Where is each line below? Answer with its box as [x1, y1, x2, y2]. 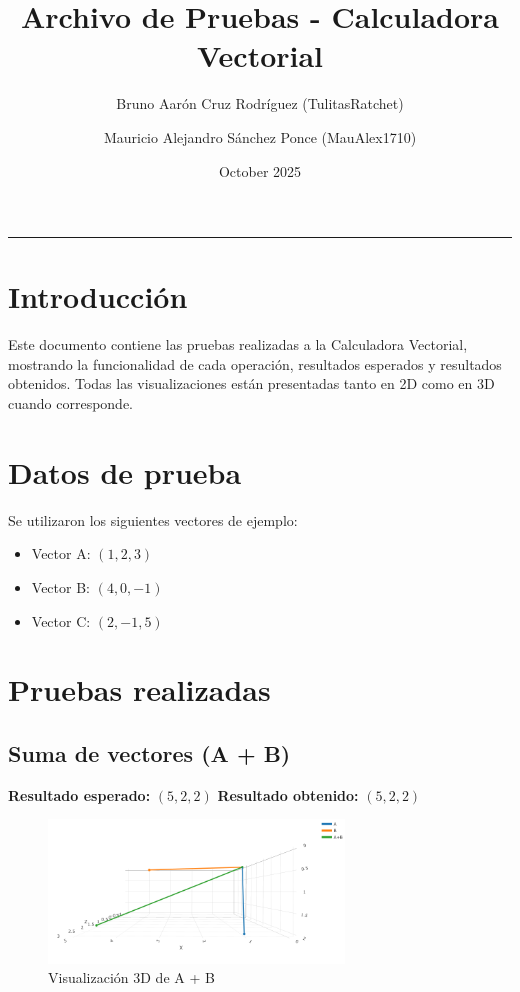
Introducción [8, 276, 188, 317]
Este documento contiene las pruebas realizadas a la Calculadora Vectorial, [8, 334, 468, 355]
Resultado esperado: [8, 784, 151, 805]
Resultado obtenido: [217, 784, 359, 805]
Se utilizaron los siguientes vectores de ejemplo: [8, 509, 298, 530]
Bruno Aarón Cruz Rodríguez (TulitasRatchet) [116, 93, 404, 114]
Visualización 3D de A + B [48, 967, 215, 988]
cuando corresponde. [8, 393, 134, 413]
